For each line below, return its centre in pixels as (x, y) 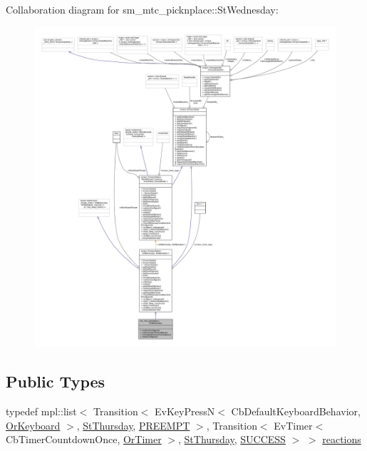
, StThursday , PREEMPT (133, 425)
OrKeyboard (33, 425)
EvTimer (293, 425)
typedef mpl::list (41, 411)
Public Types (56, 381)
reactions (342, 439)
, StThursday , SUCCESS (232, 439)
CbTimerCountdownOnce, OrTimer (84, 439)
